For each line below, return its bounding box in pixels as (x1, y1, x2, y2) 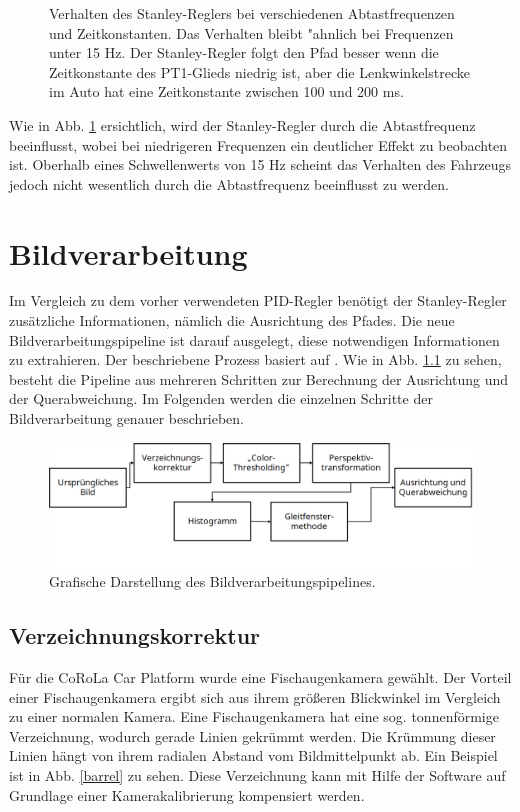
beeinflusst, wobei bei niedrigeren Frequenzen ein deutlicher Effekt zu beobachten (9, 134, 508, 155)
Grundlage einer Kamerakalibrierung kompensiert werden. (9, 784, 365, 805)
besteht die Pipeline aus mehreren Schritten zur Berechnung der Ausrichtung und (9, 368, 509, 389)
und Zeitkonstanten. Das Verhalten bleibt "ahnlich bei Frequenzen (49, 22, 454, 43)
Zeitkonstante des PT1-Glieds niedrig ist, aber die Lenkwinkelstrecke (49, 61, 470, 82)
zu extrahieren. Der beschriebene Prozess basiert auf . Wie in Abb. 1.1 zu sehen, (9, 349, 502, 370)
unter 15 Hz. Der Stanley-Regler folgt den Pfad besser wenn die (49, 42, 439, 63)
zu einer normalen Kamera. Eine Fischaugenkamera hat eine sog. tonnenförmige (9, 706, 499, 727)
